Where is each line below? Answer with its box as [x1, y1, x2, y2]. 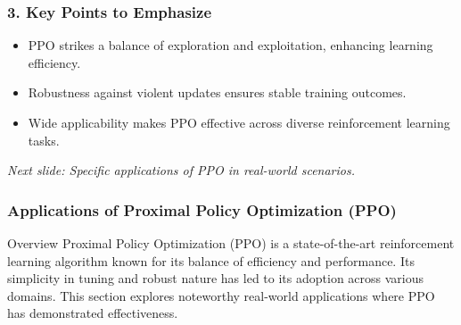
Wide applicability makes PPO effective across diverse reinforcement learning [28, 113, 450, 131]
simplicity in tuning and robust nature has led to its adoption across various [7, 269, 424, 287]
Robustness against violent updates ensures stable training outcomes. [28, 83, 407, 102]
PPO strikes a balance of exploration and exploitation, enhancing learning [28, 36, 433, 54]
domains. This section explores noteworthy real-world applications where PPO [7, 286, 435, 304]
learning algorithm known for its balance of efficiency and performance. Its [7, 251, 415, 270]
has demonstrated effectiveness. [7, 304, 178, 322]
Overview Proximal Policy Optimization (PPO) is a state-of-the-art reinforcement [7, 234, 455, 252]
